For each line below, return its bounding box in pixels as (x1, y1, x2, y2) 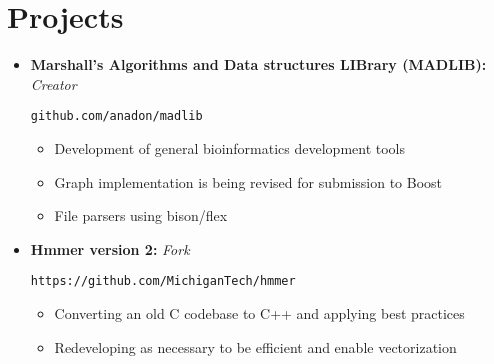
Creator (30, 73, 77, 94)
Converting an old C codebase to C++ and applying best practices (54, 303, 465, 323)
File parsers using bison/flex (54, 205, 228, 226)
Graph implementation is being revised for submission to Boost (54, 171, 443, 192)
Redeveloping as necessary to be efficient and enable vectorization (54, 336, 457, 357)
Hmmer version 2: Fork (30, 238, 190, 259)
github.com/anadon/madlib (30, 109, 203, 124)
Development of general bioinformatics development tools (54, 137, 406, 158)
